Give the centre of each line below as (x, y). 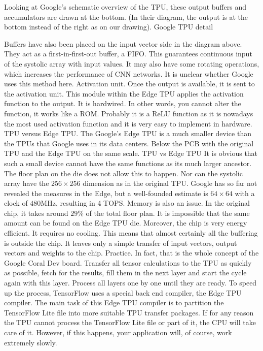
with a (245, 193)
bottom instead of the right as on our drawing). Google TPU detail (109, 27)
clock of (16, 203)
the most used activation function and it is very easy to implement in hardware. (128, 123)
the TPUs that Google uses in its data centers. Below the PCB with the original (129, 143)
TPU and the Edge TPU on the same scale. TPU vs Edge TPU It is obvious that (131, 153)
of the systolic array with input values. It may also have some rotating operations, (132, 63)
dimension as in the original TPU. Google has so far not (170, 183)
